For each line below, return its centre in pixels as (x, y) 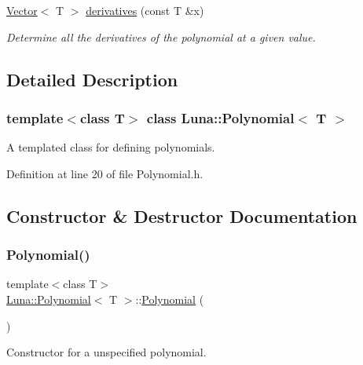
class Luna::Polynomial (220, 117)
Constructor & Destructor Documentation (182, 215)
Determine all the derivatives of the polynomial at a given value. (161, 36)
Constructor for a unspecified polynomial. (106, 352)
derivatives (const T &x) (145, 10)
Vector (22, 10)
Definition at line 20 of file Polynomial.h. (105, 173)
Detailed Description (92, 79)
